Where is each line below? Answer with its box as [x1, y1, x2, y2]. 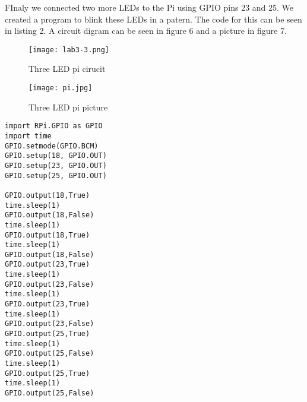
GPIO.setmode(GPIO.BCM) [5, 141, 99, 150]
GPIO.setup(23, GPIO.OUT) [5, 161, 107, 170]
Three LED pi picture [29, 100, 108, 113]
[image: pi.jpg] [29, 84, 93, 93]
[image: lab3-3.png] [29, 45, 110, 54]
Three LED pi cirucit [29, 62, 106, 75]
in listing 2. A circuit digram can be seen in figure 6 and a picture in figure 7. [5, 24, 287, 37]
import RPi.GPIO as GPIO [5, 122, 103, 131]
